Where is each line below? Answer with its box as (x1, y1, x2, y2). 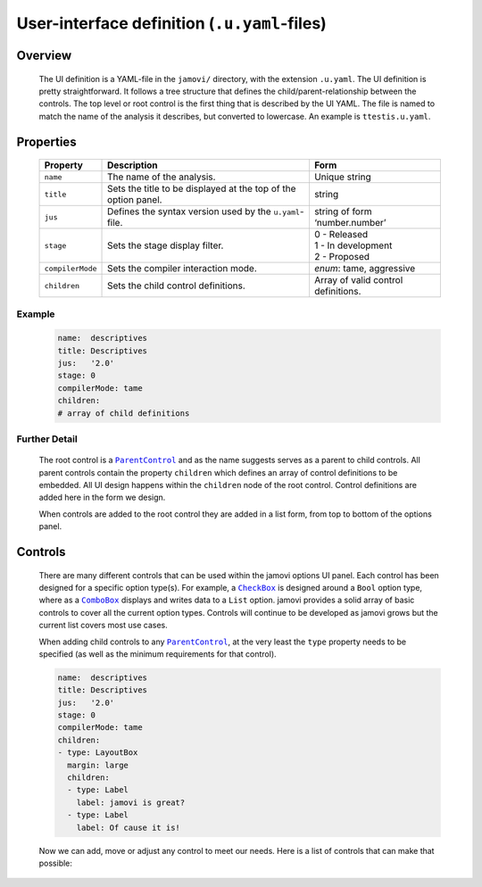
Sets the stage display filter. (107, 239, 224, 252)
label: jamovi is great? (76, 797, 186, 808)
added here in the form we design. (38, 492, 166, 503)
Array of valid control (313, 274, 403, 286)
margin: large (67, 759, 129, 770)
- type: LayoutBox (57, 748, 138, 758)
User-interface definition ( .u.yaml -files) (16, 13, 328, 33)
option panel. (107, 194, 162, 206)
